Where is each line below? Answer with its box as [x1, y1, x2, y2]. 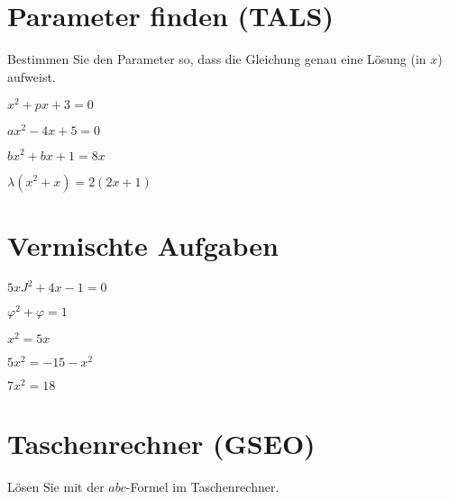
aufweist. [7, 67, 56, 86]
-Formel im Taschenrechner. [125, 476, 279, 495]
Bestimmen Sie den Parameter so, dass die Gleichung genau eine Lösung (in [7, 50, 426, 68]
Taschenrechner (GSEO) [7, 424, 316, 461]
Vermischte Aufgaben [7, 226, 279, 263]
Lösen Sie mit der [7, 476, 105, 495]
